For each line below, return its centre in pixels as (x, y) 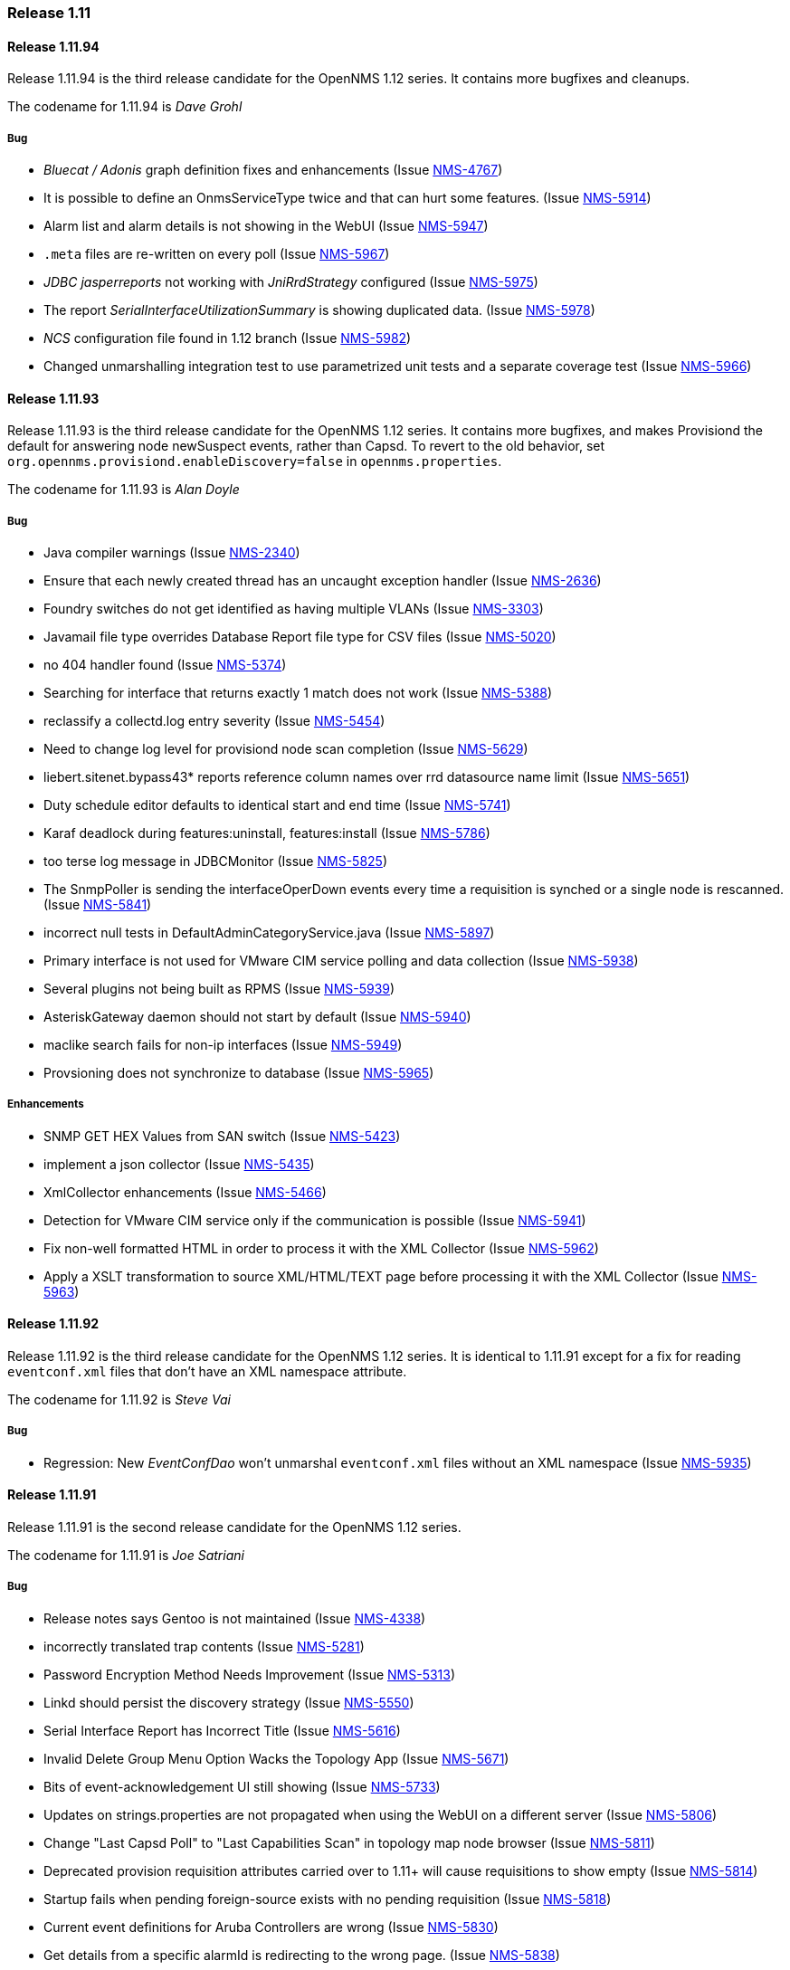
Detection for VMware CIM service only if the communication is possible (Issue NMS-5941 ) (315, 1220)
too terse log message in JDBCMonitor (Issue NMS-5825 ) (215, 861)
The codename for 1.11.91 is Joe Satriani (126, 1555)
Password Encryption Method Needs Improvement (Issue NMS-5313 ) (250, 1674)
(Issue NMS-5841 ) (98, 904)
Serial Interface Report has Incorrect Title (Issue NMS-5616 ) (222, 1730)
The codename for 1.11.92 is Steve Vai (119, 1399)
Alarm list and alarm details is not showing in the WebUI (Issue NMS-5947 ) (266, 226)
